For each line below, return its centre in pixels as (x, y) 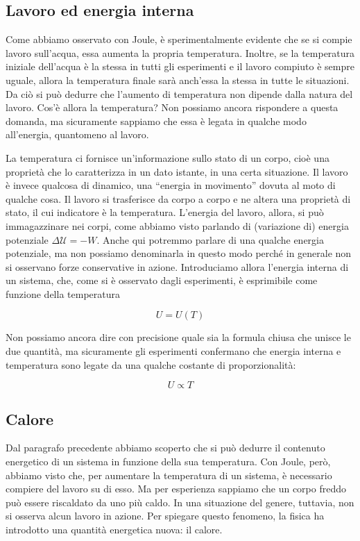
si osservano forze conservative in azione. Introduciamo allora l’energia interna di (177, 266)
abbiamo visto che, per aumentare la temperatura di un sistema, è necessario (169, 475)
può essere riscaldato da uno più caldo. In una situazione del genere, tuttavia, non (180, 502)
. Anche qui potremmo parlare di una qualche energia (210, 239)
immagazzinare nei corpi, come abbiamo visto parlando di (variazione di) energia (177, 225)
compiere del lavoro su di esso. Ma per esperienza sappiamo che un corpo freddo (176, 489)
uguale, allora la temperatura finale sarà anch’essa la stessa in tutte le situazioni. (178, 80)
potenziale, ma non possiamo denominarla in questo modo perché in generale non (179, 253)
